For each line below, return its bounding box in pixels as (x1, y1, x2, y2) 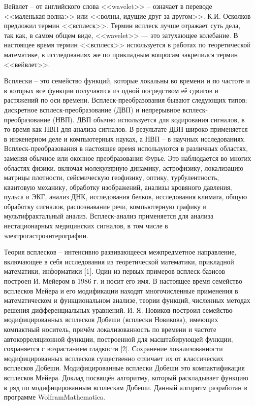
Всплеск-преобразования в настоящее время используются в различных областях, (4, 143, 248, 153)
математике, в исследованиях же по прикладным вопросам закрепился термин (4, 49, 238, 59)
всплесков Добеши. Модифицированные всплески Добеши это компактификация (4, 363, 245, 373)
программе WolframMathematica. (4, 392, 105, 402)
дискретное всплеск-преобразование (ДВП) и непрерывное (4, 104, 180, 114)
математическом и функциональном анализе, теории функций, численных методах (4, 295, 251, 305)
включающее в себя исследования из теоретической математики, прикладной (4, 256, 234, 266)
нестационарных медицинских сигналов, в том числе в (4, 221, 168, 231)
